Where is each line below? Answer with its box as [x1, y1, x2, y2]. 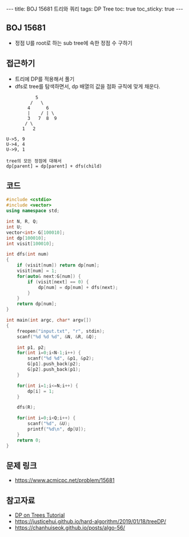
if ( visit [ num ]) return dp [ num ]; [17, 262, 100, 268]
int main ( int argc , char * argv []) [6, 317, 92, 323]
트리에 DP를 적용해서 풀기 [14, 75, 75, 82]
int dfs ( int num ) [6, 251, 49, 258]
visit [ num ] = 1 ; [17, 268, 58, 274]
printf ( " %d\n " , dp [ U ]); [27, 426, 86, 433]
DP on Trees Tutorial [14, 511, 65, 519]
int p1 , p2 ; [17, 344, 46, 351]
